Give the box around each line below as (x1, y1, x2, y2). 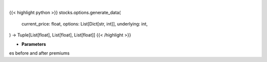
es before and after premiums (9, 50, 70, 56)
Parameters (21, 41, 46, 47)
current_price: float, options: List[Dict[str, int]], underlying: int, (21, 21, 148, 27)
